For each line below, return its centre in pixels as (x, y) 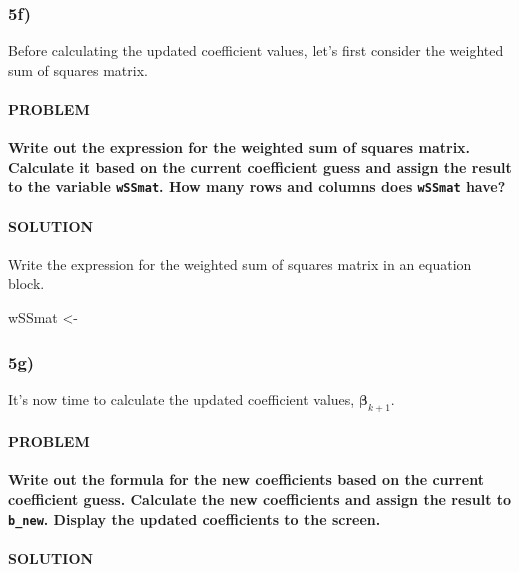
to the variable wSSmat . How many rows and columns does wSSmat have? (257, 186)
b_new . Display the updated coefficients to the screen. (194, 518)
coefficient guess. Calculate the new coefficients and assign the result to (260, 499)
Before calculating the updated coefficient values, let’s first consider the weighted (256, 50)
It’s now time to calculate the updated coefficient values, (181, 398)
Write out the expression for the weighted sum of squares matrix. (239, 147)
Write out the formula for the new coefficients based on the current (246, 479)
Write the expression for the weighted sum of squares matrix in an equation (240, 263)
